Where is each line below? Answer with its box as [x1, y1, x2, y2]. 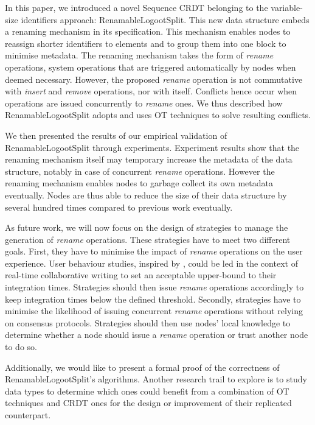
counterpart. [5, 409, 51, 421]
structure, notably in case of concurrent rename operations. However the [5, 164, 275, 177]
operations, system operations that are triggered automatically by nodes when [5, 60, 296, 73]
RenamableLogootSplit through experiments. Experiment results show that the [5, 141, 300, 153]
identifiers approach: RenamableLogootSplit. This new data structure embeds [21, 13, 310, 26]
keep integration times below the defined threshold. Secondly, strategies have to [5, 292, 301, 305]
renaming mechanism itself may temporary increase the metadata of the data [5, 153, 292, 166]
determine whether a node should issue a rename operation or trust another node [5, 328, 308, 341]
